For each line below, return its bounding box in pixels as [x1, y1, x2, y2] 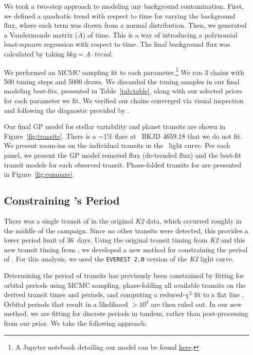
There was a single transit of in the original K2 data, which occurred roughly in [4, 215, 242, 225]
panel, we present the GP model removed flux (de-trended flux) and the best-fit [4, 149, 241, 160]
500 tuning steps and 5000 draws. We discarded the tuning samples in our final [4, 76, 239, 86]
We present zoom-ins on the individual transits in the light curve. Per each [4, 140, 230, 150]
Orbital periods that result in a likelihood [4, 299, 128, 309]
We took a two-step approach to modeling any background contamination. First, [4, 1, 244, 11]
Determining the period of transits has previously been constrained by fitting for [4, 270, 244, 280]
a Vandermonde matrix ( [4, 29, 78, 39]
